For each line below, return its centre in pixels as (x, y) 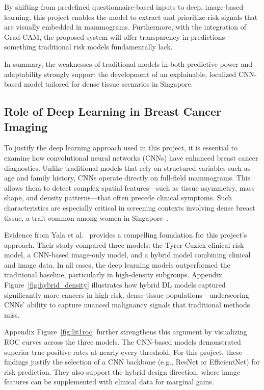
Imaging (26, 126)
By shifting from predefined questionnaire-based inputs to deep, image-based (124, 7)
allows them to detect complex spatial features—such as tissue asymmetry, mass (129, 187)
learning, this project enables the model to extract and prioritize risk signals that (131, 17)
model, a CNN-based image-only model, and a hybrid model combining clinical (127, 255)
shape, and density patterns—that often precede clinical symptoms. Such (118, 198)
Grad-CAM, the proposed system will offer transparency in (96, 36)
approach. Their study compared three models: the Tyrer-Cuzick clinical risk (124, 244)
